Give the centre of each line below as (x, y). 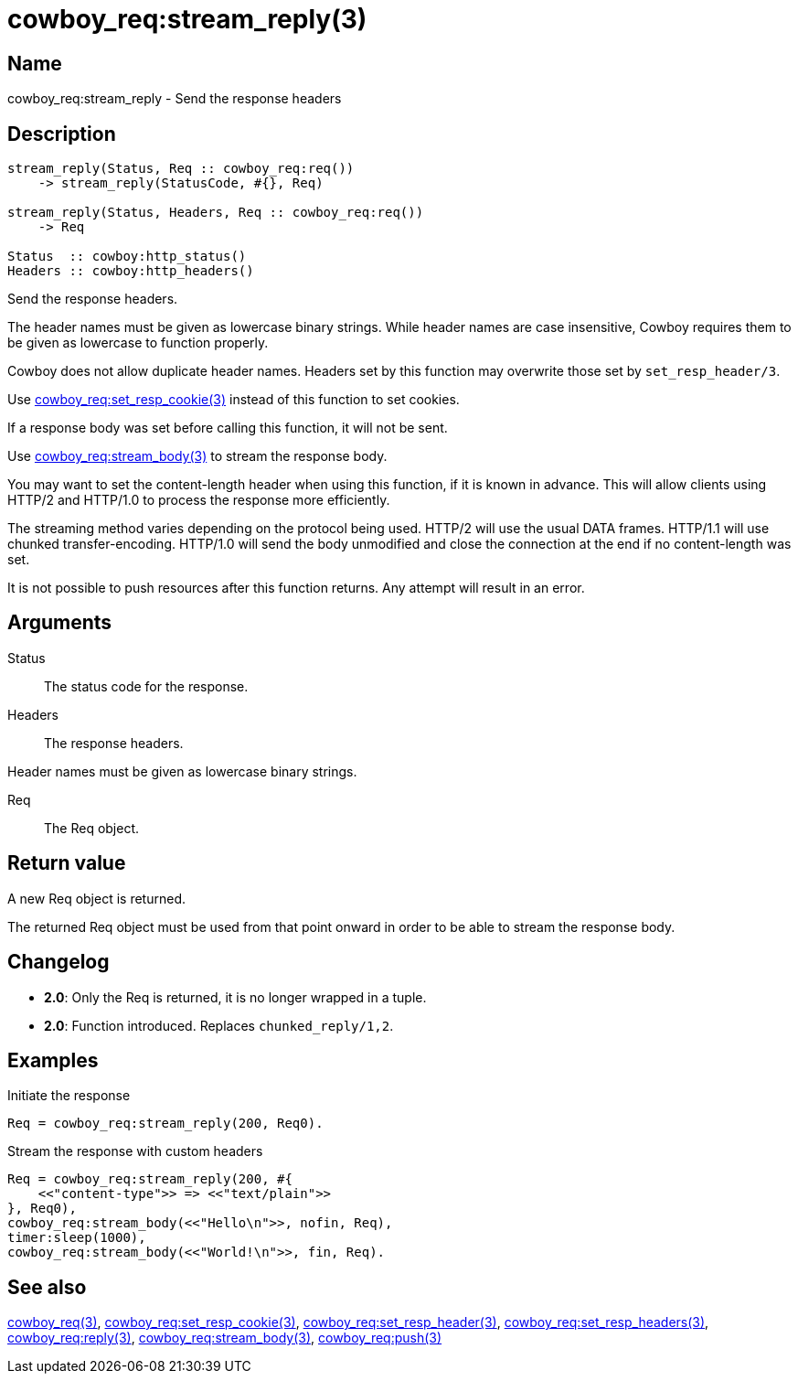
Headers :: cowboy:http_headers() (131, 271)
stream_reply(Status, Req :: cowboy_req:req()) (181, 169)
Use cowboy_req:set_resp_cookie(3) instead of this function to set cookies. (234, 400)
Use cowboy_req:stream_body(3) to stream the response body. (197, 456)
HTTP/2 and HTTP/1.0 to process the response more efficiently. (199, 500)
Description (62, 134)
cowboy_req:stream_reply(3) (187, 19)
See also (47, 1287)
